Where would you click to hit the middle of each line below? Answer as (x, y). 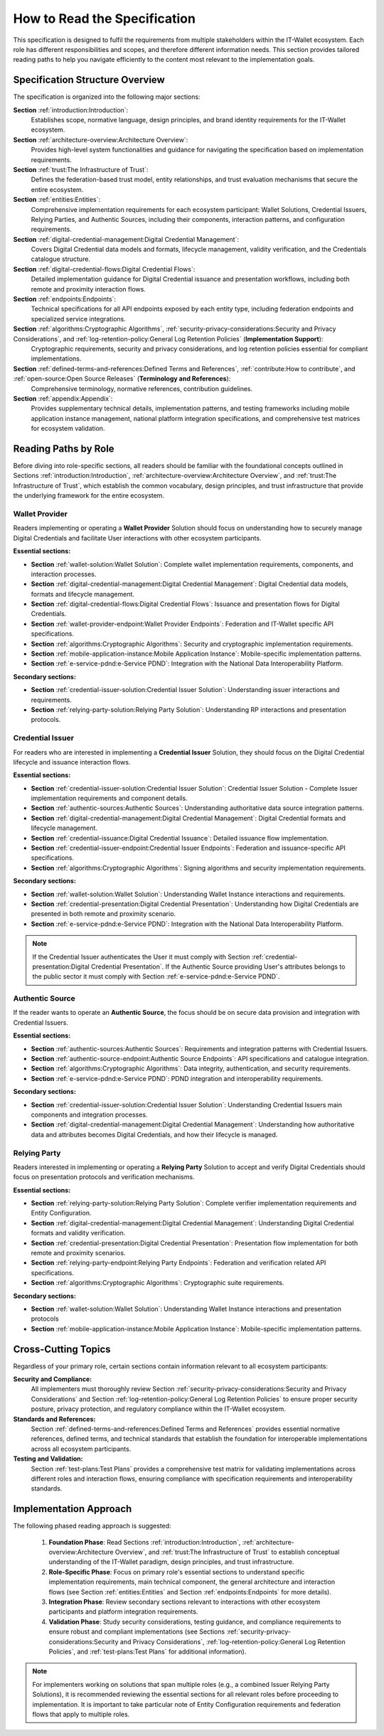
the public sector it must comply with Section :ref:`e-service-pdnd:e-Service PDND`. (156, 976)
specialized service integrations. (78, 319)
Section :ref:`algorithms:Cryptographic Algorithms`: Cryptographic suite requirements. (158, 1283)
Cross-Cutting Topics (62, 1349)
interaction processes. (64, 574)
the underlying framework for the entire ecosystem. (89, 496)
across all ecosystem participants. (81, 1449)
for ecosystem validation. (68, 428)
